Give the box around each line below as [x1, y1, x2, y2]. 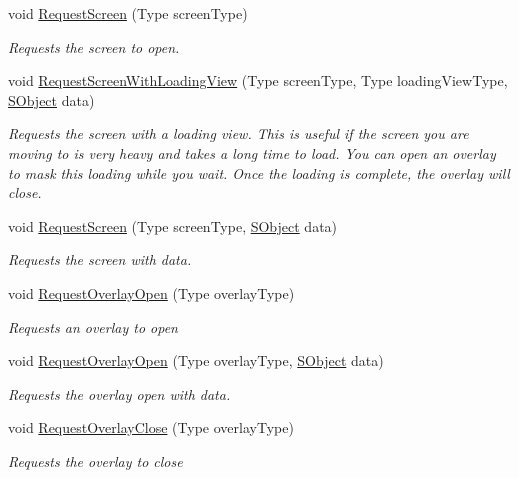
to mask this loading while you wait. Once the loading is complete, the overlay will [8, 162, 510, 183]
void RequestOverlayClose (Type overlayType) [8, 417, 294, 438]
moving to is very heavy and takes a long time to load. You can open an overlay [8, 142, 496, 163]
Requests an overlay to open [8, 316, 178, 337]
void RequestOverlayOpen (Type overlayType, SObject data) [8, 350, 384, 371]
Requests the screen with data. [8, 249, 192, 270]
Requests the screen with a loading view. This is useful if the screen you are [8, 123, 469, 144]
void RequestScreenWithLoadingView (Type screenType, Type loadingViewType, [8, 70, 508, 91]
